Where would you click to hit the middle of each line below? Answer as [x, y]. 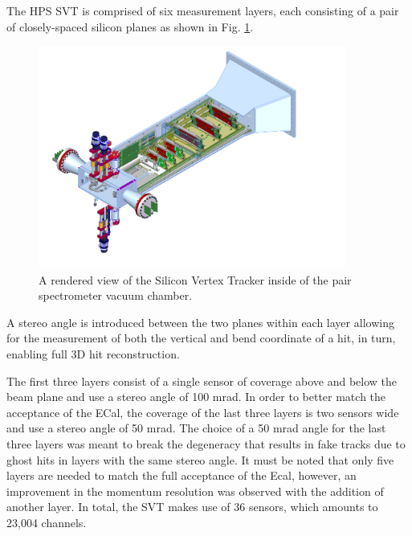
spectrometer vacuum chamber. [116, 295]
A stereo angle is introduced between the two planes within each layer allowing [200, 322]
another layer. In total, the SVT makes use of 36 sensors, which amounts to [192, 507]
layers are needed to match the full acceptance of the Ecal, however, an [182, 475]
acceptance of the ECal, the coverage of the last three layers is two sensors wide [203, 412]
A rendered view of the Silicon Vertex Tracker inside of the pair [195, 279]
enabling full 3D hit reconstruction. [93, 354]
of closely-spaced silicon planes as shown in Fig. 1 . [130, 26]
